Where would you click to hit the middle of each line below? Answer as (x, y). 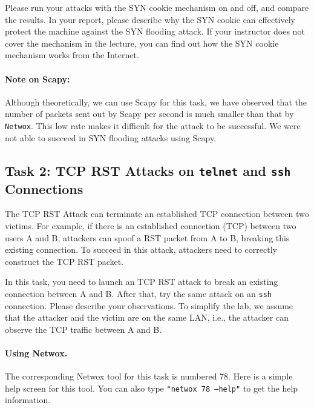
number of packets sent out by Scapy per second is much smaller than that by (149, 114)
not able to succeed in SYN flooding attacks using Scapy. (111, 137)
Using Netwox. (36, 353)
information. (28, 400)
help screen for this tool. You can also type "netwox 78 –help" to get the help (152, 388)
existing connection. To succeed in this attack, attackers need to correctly (141, 249)
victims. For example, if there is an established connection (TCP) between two (151, 225)
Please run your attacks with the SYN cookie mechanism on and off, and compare (157, 7)
